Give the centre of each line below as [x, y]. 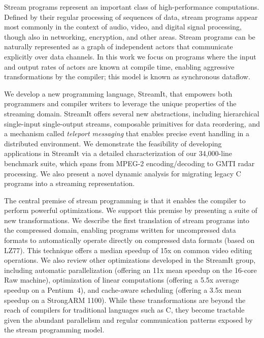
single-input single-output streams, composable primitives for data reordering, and [132, 123]
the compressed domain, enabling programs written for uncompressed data [120, 230]
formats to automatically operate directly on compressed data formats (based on [129, 240]
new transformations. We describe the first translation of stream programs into [127, 220]
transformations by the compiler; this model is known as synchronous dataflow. [127, 76]
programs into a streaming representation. [70, 183]
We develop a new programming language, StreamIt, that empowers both [118, 93]
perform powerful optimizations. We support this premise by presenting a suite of [131, 210]
